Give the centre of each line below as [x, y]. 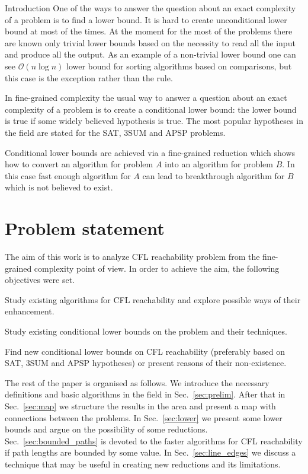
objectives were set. [40, 280]
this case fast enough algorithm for [68, 175]
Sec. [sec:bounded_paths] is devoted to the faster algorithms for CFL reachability [154, 440]
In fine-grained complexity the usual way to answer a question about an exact [146, 98]
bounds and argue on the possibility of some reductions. [106, 429]
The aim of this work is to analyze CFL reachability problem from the [132, 257]
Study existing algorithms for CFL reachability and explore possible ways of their [153, 299]
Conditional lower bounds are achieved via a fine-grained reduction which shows [150, 152]
